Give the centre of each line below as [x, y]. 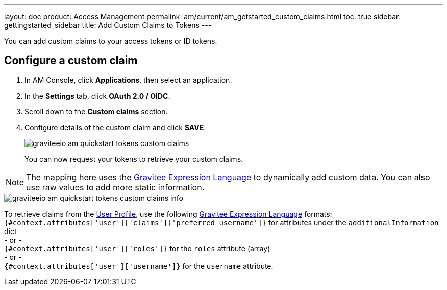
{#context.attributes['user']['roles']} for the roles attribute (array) [137, 248]
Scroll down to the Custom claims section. [96, 111]
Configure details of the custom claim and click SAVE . [115, 127]
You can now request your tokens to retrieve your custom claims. [134, 159]
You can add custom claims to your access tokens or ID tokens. [111, 41]
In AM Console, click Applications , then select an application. [128, 80]
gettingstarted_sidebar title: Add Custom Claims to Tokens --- [108, 25]
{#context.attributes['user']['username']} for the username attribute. [139, 266]
